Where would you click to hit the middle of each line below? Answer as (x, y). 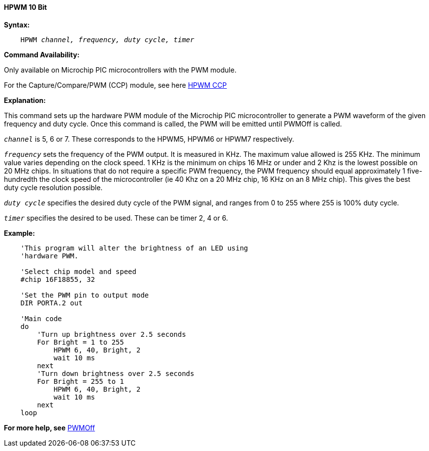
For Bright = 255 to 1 (80, 381)
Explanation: (25, 100)
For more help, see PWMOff (50, 427)
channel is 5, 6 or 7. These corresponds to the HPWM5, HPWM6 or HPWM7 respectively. (149, 139)
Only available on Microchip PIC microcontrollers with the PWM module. (120, 70)
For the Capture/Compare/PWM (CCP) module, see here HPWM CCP (115, 85)
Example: (20, 233)
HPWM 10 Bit (26, 7)
